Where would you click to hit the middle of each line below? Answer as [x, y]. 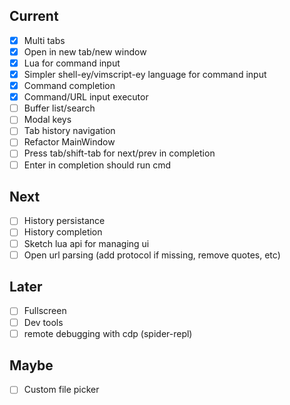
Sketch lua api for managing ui [86, 243]
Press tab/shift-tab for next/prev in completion [119, 153]
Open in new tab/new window [85, 51]
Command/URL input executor [86, 97]
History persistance [64, 221]
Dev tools [43, 322]
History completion [63, 232]
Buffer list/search [59, 108]
